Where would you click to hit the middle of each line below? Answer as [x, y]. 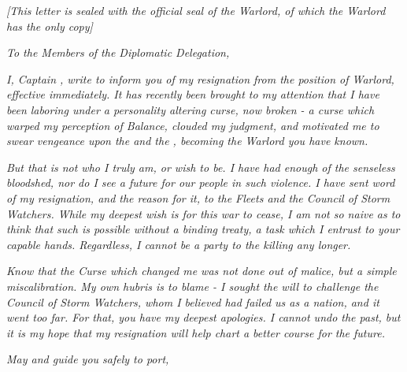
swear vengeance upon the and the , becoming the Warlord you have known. [187, 141]
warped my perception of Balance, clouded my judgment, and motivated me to [193, 125]
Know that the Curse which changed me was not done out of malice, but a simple [202, 271]
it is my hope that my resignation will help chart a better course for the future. [196, 332]
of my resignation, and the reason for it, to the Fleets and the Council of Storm [198, 197]
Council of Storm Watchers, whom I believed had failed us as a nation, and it [193, 301]
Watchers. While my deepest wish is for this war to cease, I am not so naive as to [203, 213]
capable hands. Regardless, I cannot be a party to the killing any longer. [179, 244]
